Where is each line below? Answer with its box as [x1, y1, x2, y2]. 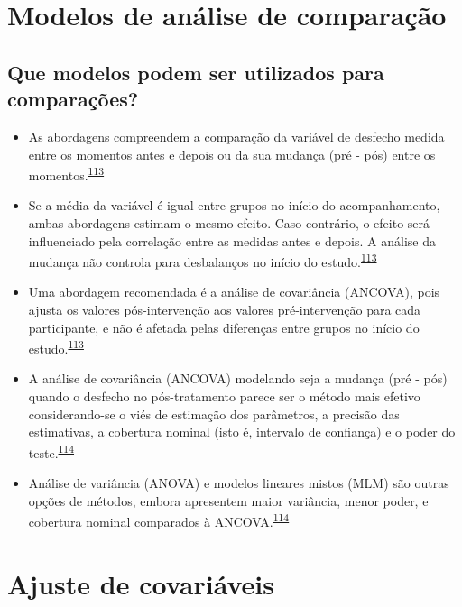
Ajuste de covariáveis [7, 565, 274, 602]
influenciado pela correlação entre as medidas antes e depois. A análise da [28, 231, 436, 250]
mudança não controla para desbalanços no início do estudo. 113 [28, 250, 377, 271]
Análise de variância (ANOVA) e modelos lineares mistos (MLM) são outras [28, 474, 449, 492]
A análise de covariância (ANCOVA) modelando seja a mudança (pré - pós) [28, 369, 448, 388]
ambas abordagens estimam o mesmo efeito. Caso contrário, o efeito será [28, 214, 430, 232]
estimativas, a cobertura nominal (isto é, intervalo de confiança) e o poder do [28, 422, 456, 441]
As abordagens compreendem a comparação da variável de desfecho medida [28, 126, 445, 145]
